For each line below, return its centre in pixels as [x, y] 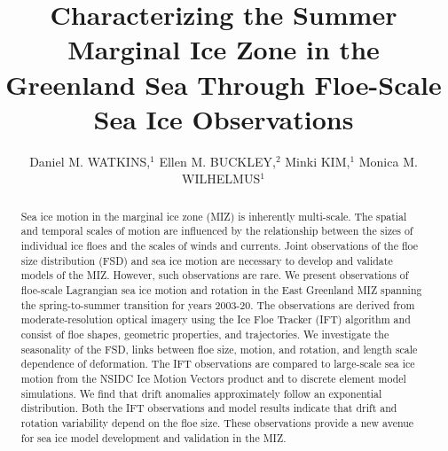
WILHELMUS [221, 179]
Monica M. [388, 161]
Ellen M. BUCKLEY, [217, 161]
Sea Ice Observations [224, 118]
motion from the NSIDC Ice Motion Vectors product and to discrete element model [213, 378]
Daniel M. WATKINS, [90, 161]
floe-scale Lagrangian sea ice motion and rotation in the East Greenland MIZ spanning [221, 289]
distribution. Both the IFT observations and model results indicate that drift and [209, 408]
